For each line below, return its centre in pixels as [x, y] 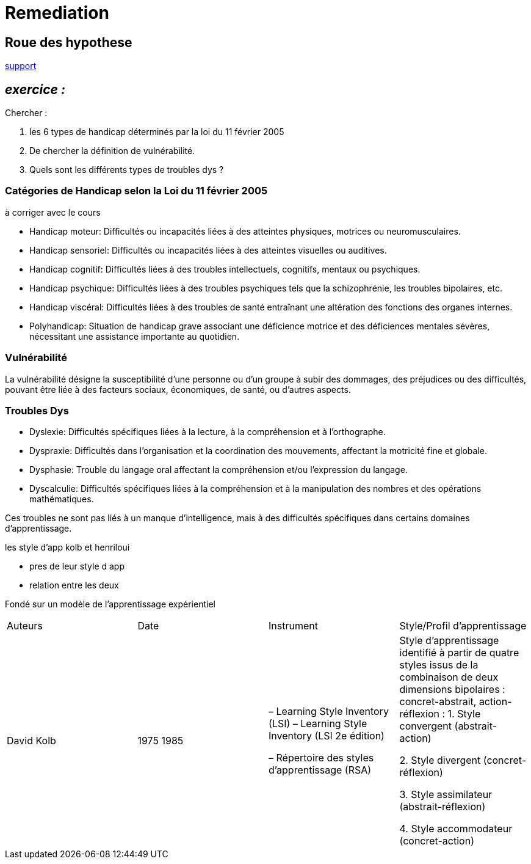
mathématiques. [62, 499]
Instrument [293, 626]
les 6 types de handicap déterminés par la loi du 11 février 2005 [157, 132]
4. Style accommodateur [456, 829]
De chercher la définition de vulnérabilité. [112, 151]
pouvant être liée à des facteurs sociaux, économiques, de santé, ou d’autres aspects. [178, 389]
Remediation [57, 13]
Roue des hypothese [69, 42]
